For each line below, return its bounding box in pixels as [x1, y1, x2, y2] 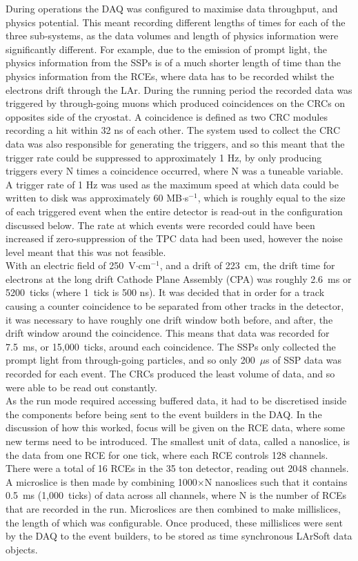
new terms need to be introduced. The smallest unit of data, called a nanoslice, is [6, 434, 350, 448]
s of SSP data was [266, 353, 342, 367]
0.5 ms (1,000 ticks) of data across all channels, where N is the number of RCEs [6, 488, 347, 502]
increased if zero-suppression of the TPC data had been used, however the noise [6, 231, 343, 246]
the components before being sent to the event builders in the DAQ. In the [6, 406, 322, 421]
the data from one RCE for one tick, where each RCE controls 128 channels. [6, 447, 328, 462]
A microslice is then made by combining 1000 [6, 474, 197, 489]
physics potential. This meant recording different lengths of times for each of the [6, 14, 346, 29]
